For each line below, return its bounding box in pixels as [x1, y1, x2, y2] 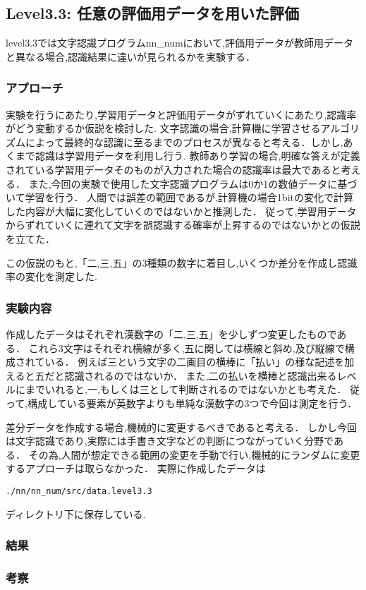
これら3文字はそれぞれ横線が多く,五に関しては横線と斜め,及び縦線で [28, 340, 345, 355]
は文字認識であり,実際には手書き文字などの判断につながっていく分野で [6, 433, 334, 448]
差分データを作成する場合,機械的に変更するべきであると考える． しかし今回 [6, 419, 357, 434]
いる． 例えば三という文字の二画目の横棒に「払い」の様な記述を [44, 354, 345, 369]
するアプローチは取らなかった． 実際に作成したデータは [6, 461, 266, 476]
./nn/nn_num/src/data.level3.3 [6, 486, 152, 496]
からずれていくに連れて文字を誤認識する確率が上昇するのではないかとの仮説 [6, 217, 360, 232]
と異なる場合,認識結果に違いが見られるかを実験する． [6, 49, 255, 64]
